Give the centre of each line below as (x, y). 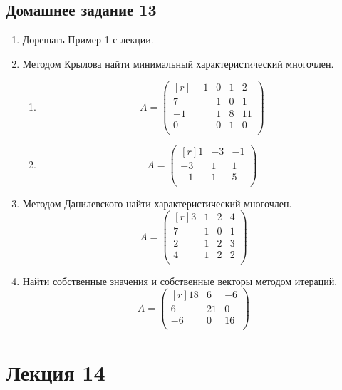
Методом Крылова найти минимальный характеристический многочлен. (178, 63)
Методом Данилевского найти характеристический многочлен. (157, 203)
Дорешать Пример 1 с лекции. (88, 40)
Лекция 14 (56, 372)
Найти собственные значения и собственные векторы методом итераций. (180, 281)
